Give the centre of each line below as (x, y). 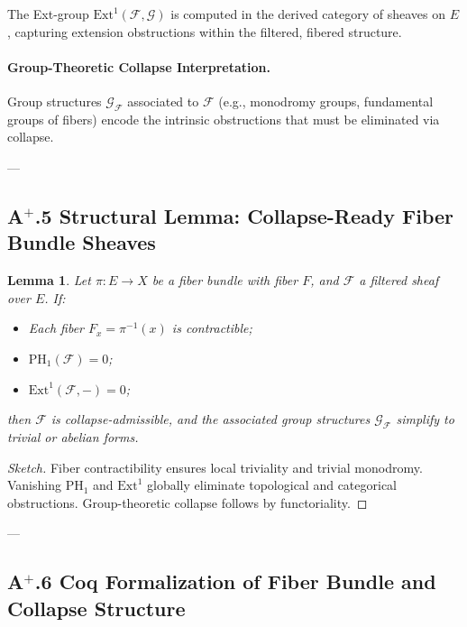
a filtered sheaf (399, 280)
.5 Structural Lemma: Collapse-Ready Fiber (244, 215)
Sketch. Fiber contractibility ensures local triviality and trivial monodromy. (215, 467)
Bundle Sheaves (82, 242)
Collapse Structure (96, 608)
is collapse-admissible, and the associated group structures (211, 419)
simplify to (425, 419)
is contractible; (212, 328)
